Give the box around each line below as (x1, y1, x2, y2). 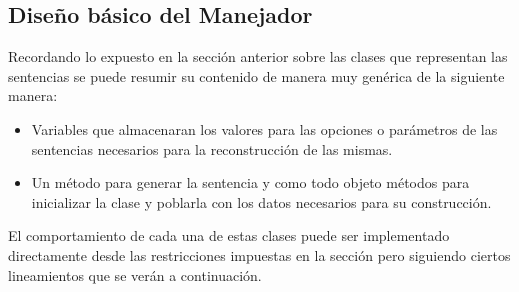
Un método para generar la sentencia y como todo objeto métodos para (31, 172, 470, 193)
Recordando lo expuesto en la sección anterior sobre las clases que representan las (8, 46, 508, 67)
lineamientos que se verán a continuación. (8, 264, 262, 285)
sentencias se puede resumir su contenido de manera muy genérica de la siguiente (8, 65, 505, 86)
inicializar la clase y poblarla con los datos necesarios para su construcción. (31, 191, 492, 212)
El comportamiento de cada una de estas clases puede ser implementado (8, 225, 450, 246)
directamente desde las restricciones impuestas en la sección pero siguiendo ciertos (8, 244, 511, 265)
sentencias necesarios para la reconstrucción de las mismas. (31, 138, 393, 159)
